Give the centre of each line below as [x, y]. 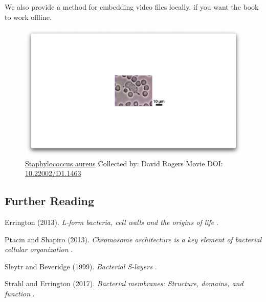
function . [20, 293]
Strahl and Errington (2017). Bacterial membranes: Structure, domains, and [124, 283]
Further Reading [49, 201]
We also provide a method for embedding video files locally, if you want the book [132, 7]
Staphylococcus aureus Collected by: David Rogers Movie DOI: [124, 163]
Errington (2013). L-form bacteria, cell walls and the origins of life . [112, 222]
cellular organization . [39, 249]
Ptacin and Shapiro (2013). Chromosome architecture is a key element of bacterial [133, 239]
